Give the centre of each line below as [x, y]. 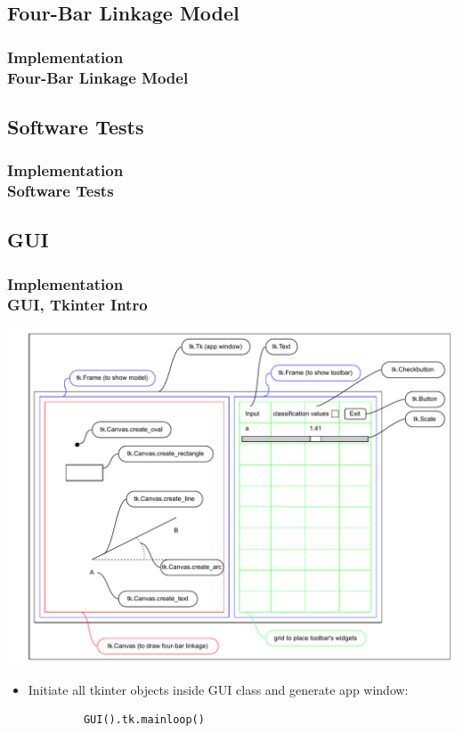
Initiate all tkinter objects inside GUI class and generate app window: [218, 689]
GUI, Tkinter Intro [77, 304]
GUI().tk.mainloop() [144, 720]
